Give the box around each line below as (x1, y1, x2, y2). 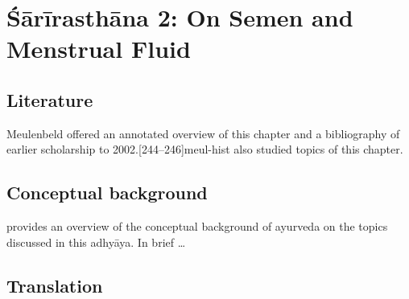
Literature (6, 87, 93, 112)
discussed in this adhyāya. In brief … (6, 233, 186, 250)
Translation (6, 272, 103, 297)
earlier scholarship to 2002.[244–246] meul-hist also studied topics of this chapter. (6, 141, 403, 158)
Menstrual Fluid (6, 32, 191, 65)
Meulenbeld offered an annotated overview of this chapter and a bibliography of (6, 125, 400, 141)
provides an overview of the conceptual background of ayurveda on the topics (6, 218, 388, 235)
